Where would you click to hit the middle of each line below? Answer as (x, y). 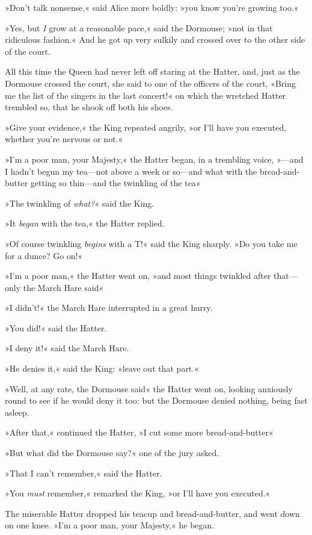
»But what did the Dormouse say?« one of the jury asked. (112, 453)
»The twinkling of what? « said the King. (80, 203)
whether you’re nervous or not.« (64, 139)
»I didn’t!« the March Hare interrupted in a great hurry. (109, 308)
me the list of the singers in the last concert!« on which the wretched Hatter (145, 95)
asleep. (17, 412)
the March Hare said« (63, 287)
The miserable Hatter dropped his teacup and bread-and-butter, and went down (152, 513)
